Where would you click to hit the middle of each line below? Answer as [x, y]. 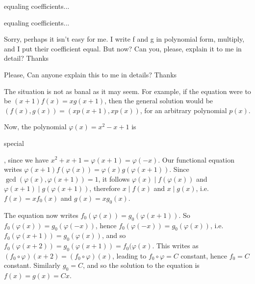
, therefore [105, 188]
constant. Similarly [32, 265]
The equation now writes [41, 215]
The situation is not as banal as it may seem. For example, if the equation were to [127, 91]
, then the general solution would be [159, 101]
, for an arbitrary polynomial [183, 110]
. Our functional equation [196, 159]
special [14, 143]
